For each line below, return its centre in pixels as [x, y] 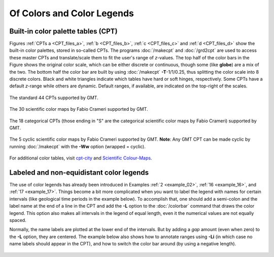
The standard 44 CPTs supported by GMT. [54, 98]
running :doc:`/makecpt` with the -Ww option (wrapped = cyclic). [77, 146]
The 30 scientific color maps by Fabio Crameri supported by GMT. [79, 109]
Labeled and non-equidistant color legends [79, 172]
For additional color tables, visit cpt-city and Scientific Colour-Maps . [81, 158]
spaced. [18, 220]
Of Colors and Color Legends [72, 13]
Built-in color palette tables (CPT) [63, 31]
